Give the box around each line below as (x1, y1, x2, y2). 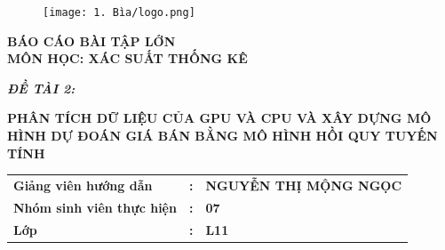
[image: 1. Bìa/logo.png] (43, 6, 195, 19)
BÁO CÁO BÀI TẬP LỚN (7, 31, 176, 50)
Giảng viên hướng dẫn (13, 175, 153, 194)
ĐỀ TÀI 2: (7, 78, 75, 97)
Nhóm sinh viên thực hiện (13, 198, 177, 216)
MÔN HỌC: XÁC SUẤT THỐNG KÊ (7, 49, 248, 68)
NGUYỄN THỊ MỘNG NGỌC (205, 175, 402, 194)
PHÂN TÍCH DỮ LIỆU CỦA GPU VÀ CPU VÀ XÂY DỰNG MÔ (7, 109, 432, 127)
